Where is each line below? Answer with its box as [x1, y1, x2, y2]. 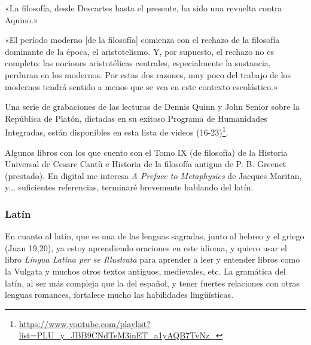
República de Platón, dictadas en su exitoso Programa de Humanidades [5, 112, 267, 124]
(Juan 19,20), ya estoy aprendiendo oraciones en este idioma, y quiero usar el [5, 241, 287, 254]
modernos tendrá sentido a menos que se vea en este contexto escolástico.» [5, 80, 278, 93]
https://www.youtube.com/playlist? [19, 317, 151, 329]
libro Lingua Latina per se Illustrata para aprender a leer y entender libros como [5, 253, 300, 266]
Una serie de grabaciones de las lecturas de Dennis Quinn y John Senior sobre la [5, 100, 300, 113]
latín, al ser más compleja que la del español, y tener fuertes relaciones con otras [5, 276, 300, 289]
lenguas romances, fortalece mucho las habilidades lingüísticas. [5, 288, 234, 301]
